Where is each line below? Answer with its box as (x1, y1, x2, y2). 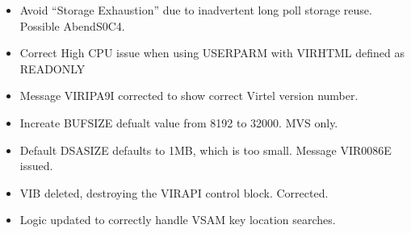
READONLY (19, 60, 86, 77)
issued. (19, 157, 53, 174)
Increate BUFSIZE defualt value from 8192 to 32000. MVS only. (19, 114, 338, 131)
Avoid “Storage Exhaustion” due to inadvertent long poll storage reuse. (19, 2, 372, 18)
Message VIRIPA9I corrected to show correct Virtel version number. (19, 87, 359, 104)
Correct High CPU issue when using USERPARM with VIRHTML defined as (19, 44, 405, 61)
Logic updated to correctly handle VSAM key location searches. (19, 211, 336, 228)
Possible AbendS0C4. (19, 17, 125, 34)
